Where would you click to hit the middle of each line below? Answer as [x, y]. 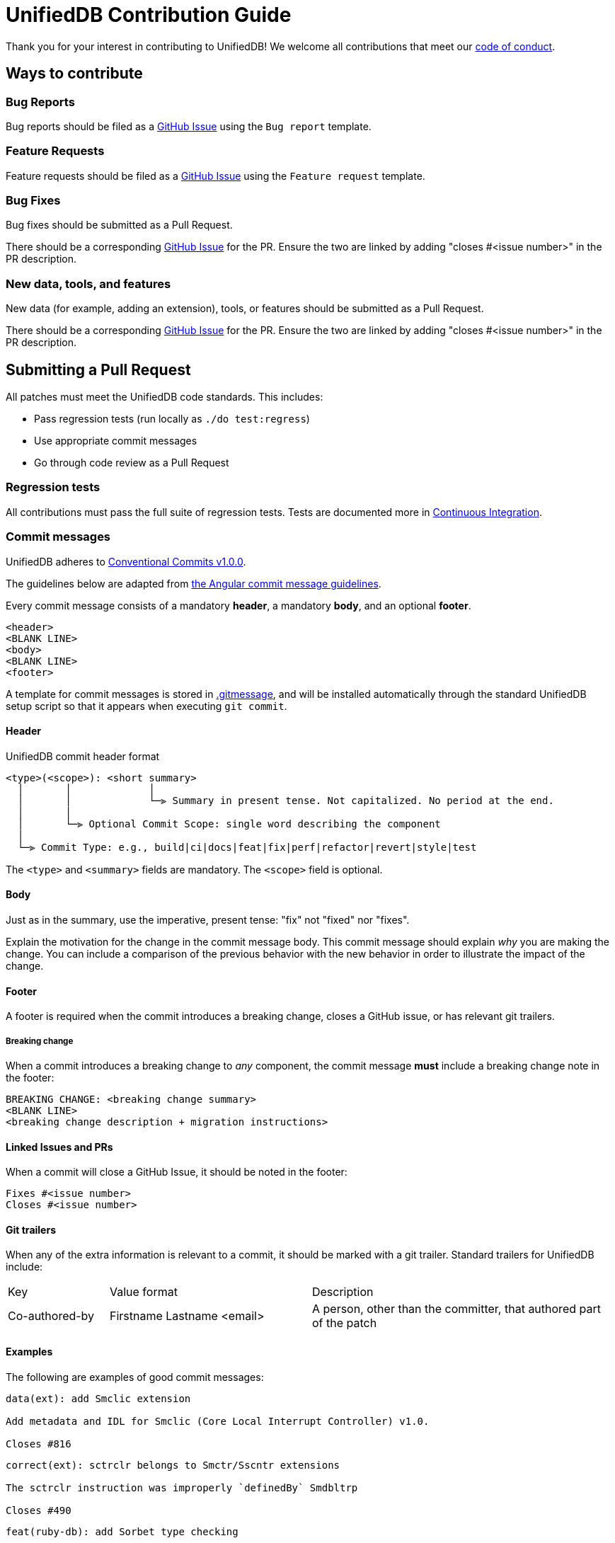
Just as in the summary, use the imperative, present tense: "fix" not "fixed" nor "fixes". [208, 920]
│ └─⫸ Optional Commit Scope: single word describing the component [229, 824]
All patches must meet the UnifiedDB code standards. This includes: [165, 397]
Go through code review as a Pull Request [132, 463]
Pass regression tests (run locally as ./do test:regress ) [172, 419]
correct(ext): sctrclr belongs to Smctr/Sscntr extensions [173, 1465]
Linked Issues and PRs [59, 1147]
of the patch [344, 1323]
